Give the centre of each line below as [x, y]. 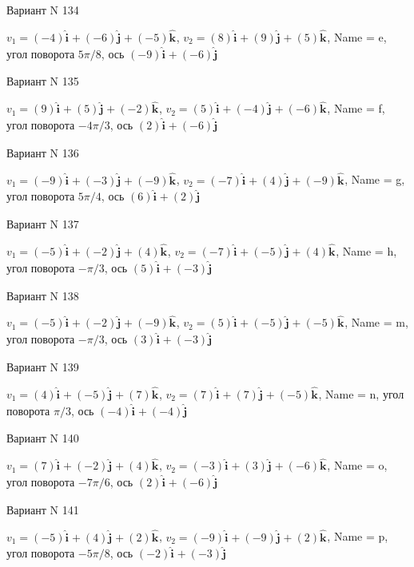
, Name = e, [357, 36]
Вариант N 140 [43, 438]
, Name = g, [375, 179]
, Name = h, [366, 251]
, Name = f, [356, 108]
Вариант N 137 [43, 224]
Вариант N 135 [43, 81]
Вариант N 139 [43, 367]
